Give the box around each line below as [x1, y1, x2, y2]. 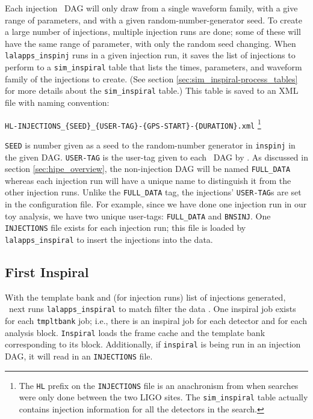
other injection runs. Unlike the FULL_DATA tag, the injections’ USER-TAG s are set [5, 186, 302, 198]
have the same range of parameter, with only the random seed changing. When [5, 37, 296, 49]
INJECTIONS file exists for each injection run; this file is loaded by [5, 221, 246, 234]
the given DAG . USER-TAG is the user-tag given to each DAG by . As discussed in [5, 150, 308, 163]
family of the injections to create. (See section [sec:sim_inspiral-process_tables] [5, 72, 298, 85]
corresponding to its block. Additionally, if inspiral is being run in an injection [5, 338, 301, 350]
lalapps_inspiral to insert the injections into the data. [5, 233, 213, 245]
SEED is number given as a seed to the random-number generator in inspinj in [5, 138, 296, 151]
